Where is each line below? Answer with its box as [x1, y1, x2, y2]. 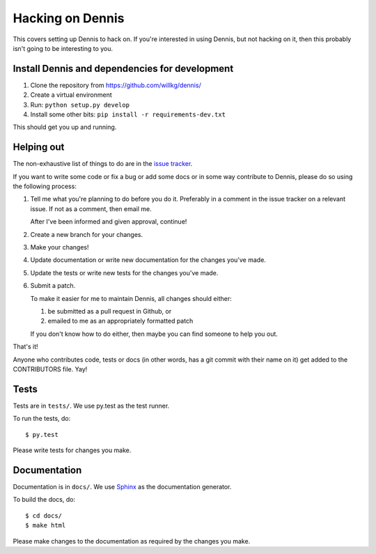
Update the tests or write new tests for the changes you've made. [30, 268, 219, 277]
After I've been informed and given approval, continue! [30, 217, 187, 226]
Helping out [13, 141, 65, 153]
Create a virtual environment [30, 91, 113, 99]
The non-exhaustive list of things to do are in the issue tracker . [13, 160, 193, 168]
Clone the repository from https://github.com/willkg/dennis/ [30, 81, 201, 89]
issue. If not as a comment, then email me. [30, 204, 152, 213]
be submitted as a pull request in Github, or [47, 307, 172, 315]
